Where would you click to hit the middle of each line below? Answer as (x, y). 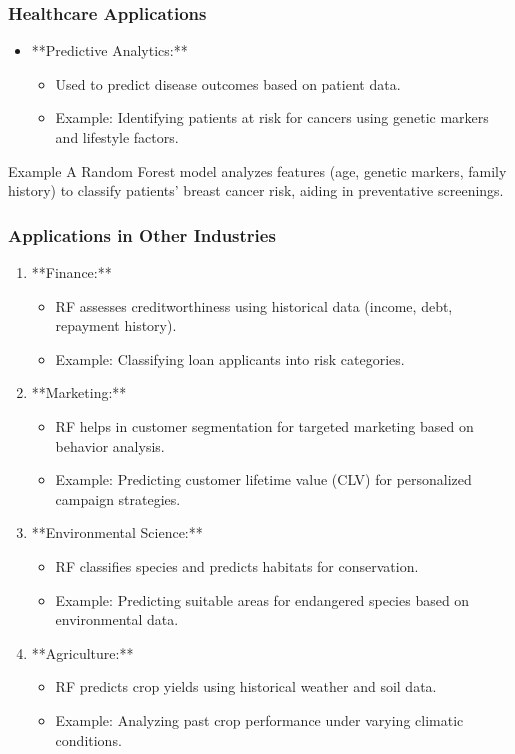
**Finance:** (71, 272)
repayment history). (116, 325)
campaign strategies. (118, 498)
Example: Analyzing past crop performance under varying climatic (259, 719)
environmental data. (117, 619)
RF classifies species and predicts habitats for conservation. (237, 565)
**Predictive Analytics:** (109, 50)
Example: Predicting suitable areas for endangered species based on (262, 599)
